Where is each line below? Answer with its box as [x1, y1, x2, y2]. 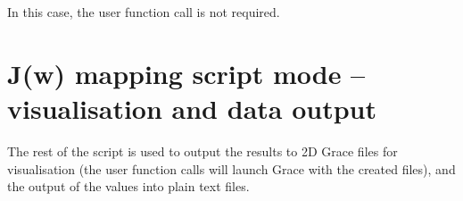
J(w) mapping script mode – [7, 54, 366, 91]
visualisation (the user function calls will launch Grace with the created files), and [7, 159, 456, 178]
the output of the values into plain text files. [7, 177, 250, 196]
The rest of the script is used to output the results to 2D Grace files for [7, 141, 398, 160]
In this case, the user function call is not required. [7, 3, 280, 21]
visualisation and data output [7, 89, 376, 126]
